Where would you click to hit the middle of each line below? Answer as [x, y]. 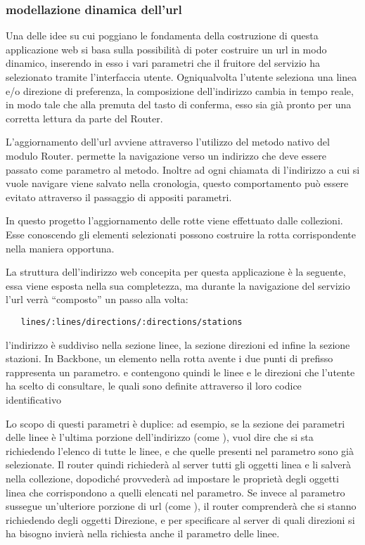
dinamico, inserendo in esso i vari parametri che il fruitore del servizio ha [163, 63]
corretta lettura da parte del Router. [84, 118]
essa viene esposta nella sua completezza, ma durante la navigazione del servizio [178, 285]
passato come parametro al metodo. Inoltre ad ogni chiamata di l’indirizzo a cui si [183, 169]
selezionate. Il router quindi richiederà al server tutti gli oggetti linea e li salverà [178, 464]
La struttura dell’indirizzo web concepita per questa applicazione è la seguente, [176, 272]
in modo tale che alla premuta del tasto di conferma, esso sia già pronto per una [179, 104]
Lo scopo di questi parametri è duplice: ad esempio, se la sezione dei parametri [175, 423]
